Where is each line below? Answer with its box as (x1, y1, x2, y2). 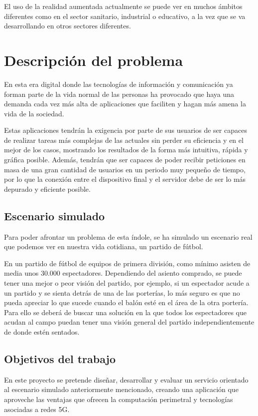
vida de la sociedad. (4, 108, 64, 118)
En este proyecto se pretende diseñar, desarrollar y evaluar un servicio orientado (4, 374, 249, 385)
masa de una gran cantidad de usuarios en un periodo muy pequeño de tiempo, (4, 164, 246, 174)
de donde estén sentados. (4, 326, 80, 337)
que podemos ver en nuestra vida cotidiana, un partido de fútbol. (4, 241, 203, 252)
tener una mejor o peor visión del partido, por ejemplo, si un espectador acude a (4, 278, 250, 288)
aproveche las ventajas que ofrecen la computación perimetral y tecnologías (4, 394, 233, 404)
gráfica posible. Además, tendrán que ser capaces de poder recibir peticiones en (4, 154, 246, 165)
